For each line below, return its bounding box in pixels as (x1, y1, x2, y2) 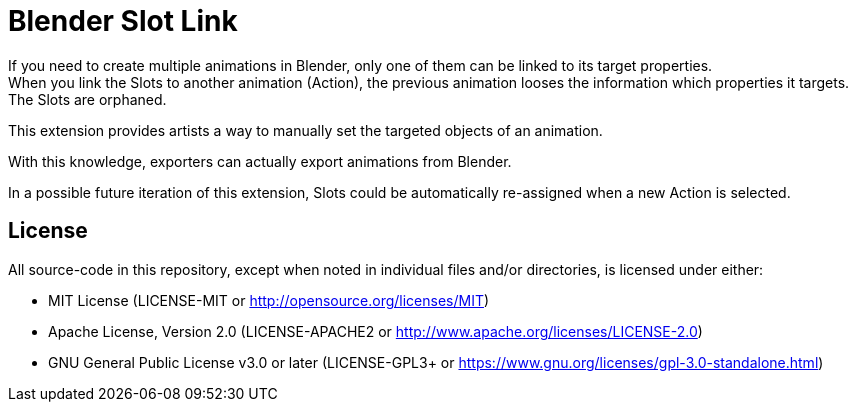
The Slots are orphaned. (8, 90, 167, 108)
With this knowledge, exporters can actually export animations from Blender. (8, 152, 512, 170)
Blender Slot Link (8, 4, 238, 38)
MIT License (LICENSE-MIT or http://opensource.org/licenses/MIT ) (48, 291, 490, 309)
